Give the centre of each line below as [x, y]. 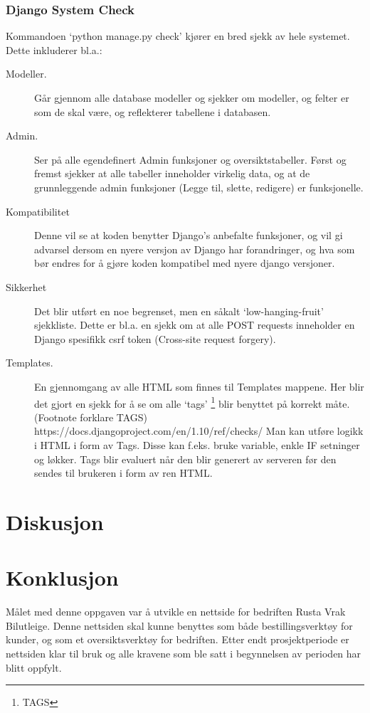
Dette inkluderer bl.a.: [54, 49]
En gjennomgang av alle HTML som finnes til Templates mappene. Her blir [199, 386]
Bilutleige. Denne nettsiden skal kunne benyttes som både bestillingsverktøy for [179, 625]
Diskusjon [55, 521]
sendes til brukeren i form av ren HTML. [123, 473]
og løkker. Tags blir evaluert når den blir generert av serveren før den [185, 459]
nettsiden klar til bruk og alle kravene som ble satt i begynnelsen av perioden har [184, 653]
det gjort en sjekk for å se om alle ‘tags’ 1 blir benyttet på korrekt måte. [192, 402]
